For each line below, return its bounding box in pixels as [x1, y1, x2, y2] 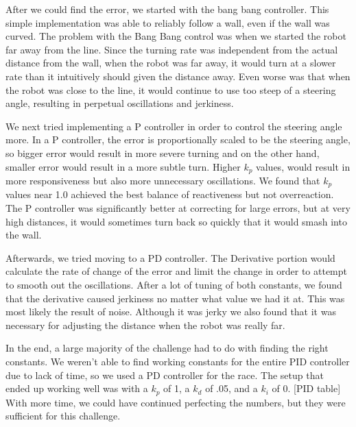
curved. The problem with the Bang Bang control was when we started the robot [5, 29, 346, 43]
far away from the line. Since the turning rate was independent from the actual [5, 42, 338, 56]
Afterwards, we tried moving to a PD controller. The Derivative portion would [5, 250, 335, 265]
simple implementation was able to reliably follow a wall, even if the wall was [5, 15, 330, 29]
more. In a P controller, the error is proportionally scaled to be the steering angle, [5, 132, 351, 147]
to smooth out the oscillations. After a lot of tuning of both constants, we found [5, 278, 342, 291]
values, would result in [256, 159, 351, 173]
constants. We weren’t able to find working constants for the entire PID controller [5, 354, 350, 368]
